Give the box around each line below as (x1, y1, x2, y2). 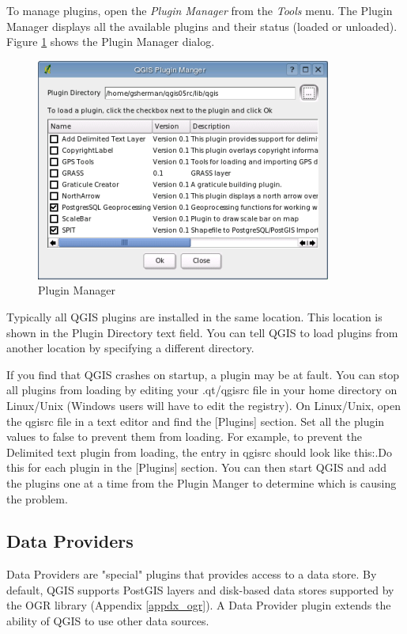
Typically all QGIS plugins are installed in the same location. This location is (6, 308, 383, 325)
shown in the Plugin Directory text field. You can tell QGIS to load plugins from (6, 324, 398, 340)
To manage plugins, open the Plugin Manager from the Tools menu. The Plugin (6, 2, 393, 18)
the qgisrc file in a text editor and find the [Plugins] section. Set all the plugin (6, 412, 385, 429)
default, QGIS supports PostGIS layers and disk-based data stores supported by (6, 581, 394, 598)
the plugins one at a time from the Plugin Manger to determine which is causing (6, 474, 397, 491)
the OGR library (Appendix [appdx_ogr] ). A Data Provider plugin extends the (6, 597, 391, 613)
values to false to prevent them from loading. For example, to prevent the (6, 428, 363, 445)
